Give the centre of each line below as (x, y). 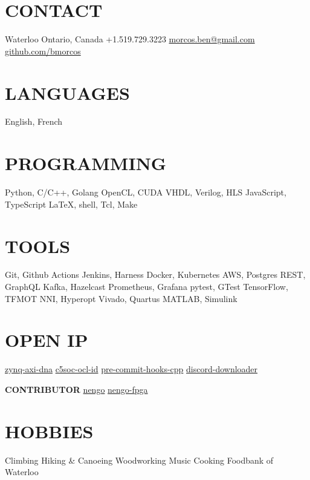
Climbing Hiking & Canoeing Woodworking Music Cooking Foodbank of (139, 460)
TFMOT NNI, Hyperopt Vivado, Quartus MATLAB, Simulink (121, 298)
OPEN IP (47, 340)
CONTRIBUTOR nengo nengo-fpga (76, 389)
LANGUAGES (67, 92)
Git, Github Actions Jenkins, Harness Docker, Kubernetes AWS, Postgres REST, (155, 275)
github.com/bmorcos (43, 51)
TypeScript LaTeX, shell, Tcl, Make (71, 204)
